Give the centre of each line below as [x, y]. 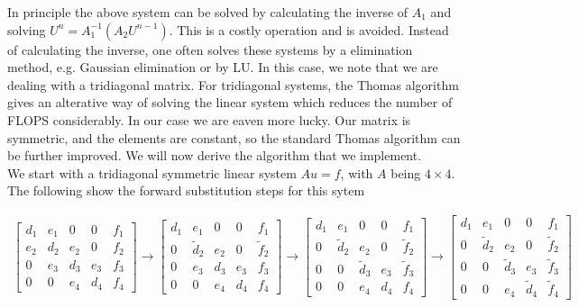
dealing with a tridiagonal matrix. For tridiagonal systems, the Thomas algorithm [233, 84]
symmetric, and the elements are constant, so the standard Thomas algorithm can [234, 137]
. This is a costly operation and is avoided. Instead [309, 29]
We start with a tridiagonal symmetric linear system [152, 172]
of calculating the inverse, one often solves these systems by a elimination [210, 49]
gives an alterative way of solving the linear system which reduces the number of [230, 102]
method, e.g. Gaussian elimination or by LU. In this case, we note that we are [223, 67]
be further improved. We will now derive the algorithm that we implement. [215, 155]
